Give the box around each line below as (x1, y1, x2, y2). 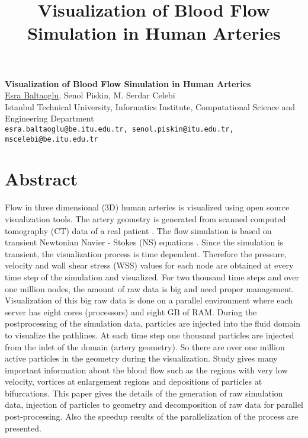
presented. (5, 421, 41, 434)
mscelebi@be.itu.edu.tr (5, 135, 98, 143)
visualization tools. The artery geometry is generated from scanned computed (5, 212, 286, 225)
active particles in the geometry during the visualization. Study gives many (5, 352, 278, 365)
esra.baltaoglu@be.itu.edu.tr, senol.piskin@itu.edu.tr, (5, 124, 234, 133)
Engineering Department (5, 112, 94, 124)
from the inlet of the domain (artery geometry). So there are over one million (5, 340, 285, 353)
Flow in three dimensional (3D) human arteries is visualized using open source (5, 201, 290, 213)
